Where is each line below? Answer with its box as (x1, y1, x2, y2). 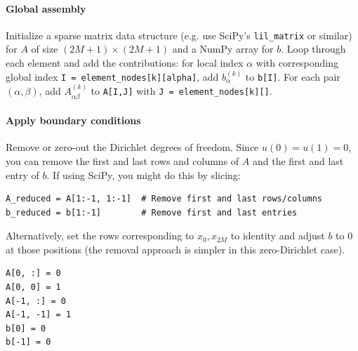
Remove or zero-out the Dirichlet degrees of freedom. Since (6, 140, 259, 154)
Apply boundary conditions (6, 113, 141, 128)
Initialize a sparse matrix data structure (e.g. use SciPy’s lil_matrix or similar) (6, 27, 352, 42)
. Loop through (281, 41, 346, 56)
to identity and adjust (230, 228, 325, 243)
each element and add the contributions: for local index (6, 55, 244, 70)
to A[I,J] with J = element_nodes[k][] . (91, 84, 272, 98)
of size (31, 41, 58, 56)
